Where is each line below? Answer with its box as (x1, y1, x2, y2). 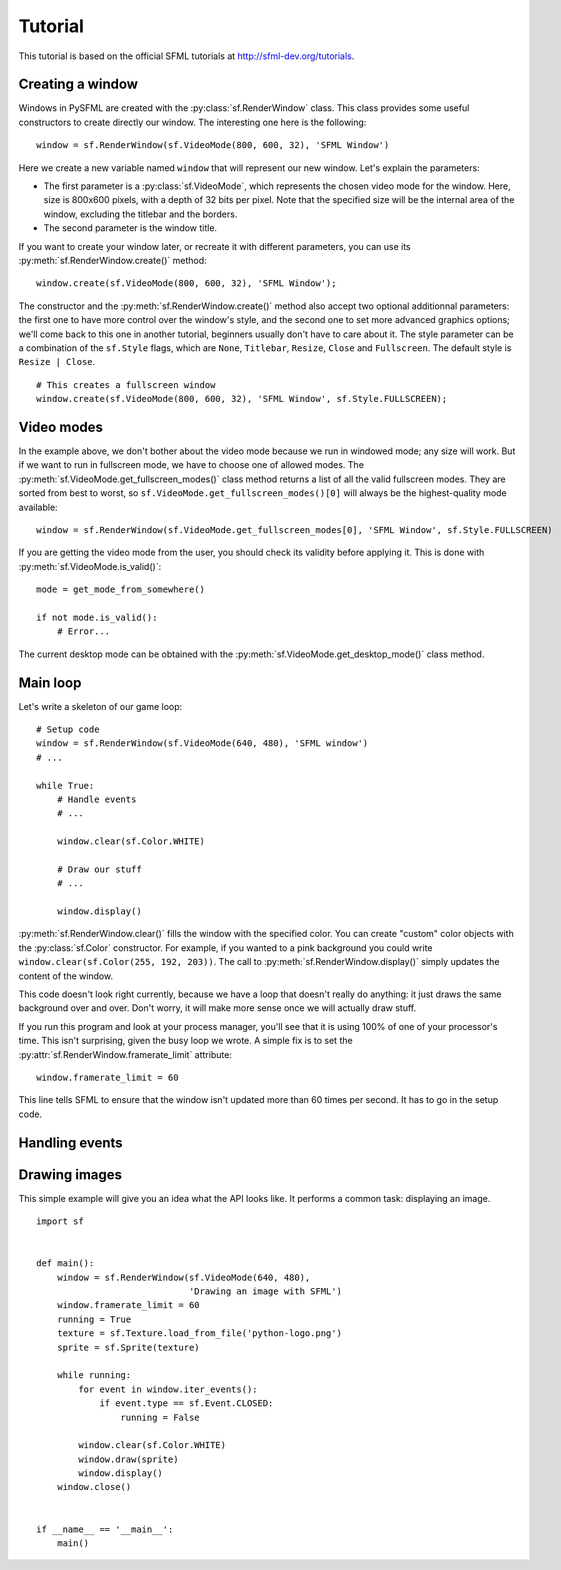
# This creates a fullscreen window (36, 379, 216, 390)
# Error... (56, 626, 111, 637)
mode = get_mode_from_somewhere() (36, 584, 205, 595)
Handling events (18, 1134, 124, 1151)
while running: (56, 1370, 132, 1381)
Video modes (18, 418, 104, 435)
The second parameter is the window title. (43, 222, 218, 234)
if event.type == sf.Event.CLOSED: (99, 1398, 274, 1409)
